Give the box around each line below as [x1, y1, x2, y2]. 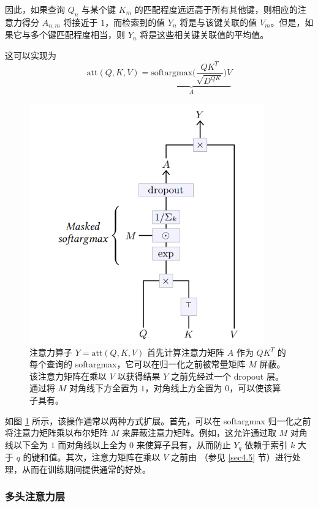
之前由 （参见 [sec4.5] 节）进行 [171, 451, 292, 464]
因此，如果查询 [5, 3, 65, 15]
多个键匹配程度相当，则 [30, 28, 125, 41]
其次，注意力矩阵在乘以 [66, 451, 161, 464]
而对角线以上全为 [58, 438, 127, 451]
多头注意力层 [5, 489, 66, 504]
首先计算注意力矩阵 [147, 345, 225, 358]
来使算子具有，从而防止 [136, 438, 231, 451]
